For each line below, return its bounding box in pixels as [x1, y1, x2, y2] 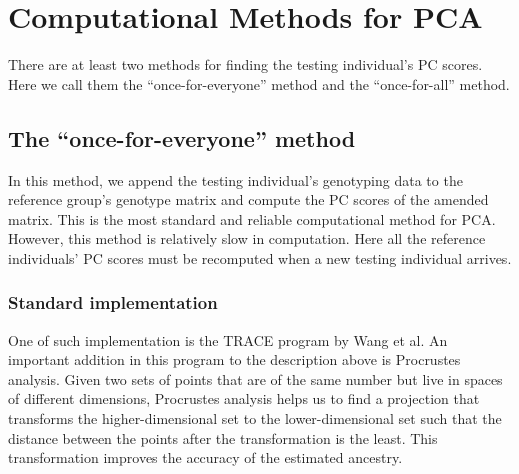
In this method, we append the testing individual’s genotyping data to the [8, 169, 463, 190]
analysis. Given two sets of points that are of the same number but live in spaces [8, 368, 503, 389]
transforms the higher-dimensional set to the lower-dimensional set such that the [8, 408, 502, 429]
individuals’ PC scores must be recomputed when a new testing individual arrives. [8, 247, 512, 268]
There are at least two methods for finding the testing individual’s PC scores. [8, 54, 483, 75]
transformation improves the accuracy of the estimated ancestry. [8, 447, 403, 468]
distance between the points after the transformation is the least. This [8, 427, 438, 448]
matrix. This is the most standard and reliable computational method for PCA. [8, 208, 496, 229]
